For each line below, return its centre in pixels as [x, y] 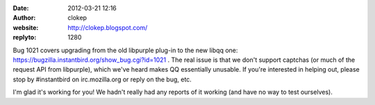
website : [26, 27]
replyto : [25, 38]
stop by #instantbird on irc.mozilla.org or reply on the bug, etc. [102, 79]
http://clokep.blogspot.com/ [108, 27]
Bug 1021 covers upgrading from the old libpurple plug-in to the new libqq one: [125, 50]
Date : [21, 8]
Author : [24, 18]
